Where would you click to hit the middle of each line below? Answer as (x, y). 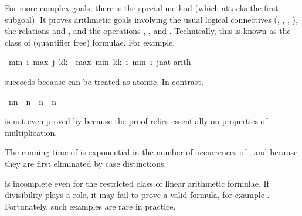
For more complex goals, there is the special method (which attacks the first (142, 8)
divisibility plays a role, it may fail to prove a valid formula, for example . (137, 195)
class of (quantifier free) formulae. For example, (90, 42)
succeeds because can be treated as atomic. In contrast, (104, 81)
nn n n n (32, 101)
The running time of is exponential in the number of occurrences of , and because (151, 152)
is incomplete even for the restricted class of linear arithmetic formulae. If (137, 183)
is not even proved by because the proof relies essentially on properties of (136, 121)
